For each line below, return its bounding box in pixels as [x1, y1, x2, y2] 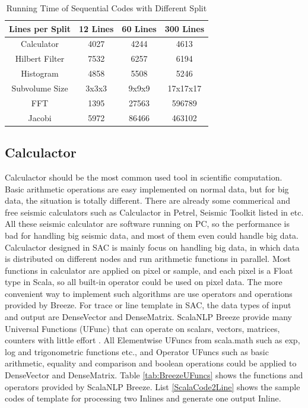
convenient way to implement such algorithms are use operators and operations [5, 287, 293, 299]
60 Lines [122, 22, 157, 34]
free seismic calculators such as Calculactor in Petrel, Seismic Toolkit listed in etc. [5, 205, 304, 218]
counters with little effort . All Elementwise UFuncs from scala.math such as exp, [5, 334, 300, 346]
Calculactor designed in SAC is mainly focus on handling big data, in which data [5, 241, 300, 253]
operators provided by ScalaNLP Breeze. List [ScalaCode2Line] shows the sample [5, 380, 300, 393]
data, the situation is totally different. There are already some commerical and [5, 194, 291, 207]
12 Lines [79, 22, 114, 34]
